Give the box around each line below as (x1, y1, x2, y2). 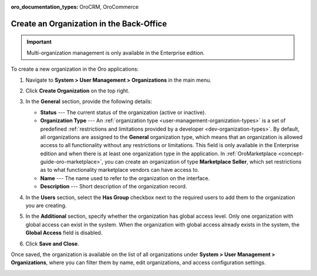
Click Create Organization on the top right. (25, 87, 130, 94)
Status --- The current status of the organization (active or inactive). (40, 109, 207, 116)
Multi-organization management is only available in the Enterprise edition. (26, 49, 205, 56)
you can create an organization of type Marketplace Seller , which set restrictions (104, 158, 302, 165)
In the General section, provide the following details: (25, 98, 153, 105)
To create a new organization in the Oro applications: (11, 65, 139, 73)
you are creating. (25, 202, 67, 209)
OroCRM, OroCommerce (79, 4, 139, 10)
